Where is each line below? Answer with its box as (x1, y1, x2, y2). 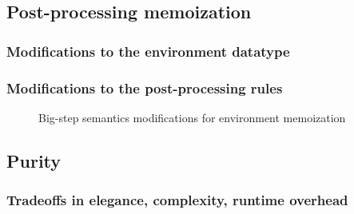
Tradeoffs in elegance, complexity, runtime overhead (6, 190, 348, 210)
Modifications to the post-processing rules (6, 77, 283, 97)
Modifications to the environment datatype (6, 41, 290, 61)
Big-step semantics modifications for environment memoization (38, 109, 346, 125)
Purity (6, 148, 62, 172)
